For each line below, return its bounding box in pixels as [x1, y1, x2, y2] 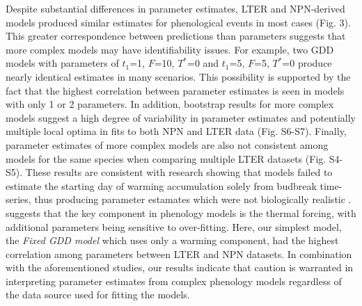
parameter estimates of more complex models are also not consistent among [6, 137, 329, 152]
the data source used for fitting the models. [6, 287, 190, 302]
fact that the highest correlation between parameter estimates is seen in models [6, 83, 345, 97]
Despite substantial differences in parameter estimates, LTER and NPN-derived [6, 1, 345, 15]
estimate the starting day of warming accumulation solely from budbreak [6, 178, 317, 193]
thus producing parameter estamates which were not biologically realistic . [34, 192, 352, 207]
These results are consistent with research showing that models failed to [25, 165, 333, 179]
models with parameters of [6, 56, 119, 70]
